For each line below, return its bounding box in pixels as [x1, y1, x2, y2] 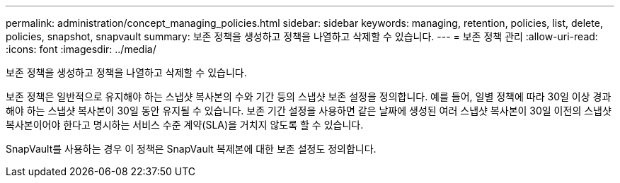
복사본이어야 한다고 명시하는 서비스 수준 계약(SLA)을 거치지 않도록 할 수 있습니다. [6, 119, 364, 131]
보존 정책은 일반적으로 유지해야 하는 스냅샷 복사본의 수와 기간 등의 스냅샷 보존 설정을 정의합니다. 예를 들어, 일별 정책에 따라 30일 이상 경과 [6, 90, 612, 102]
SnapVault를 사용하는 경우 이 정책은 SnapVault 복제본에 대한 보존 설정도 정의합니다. [6, 143, 377, 155]
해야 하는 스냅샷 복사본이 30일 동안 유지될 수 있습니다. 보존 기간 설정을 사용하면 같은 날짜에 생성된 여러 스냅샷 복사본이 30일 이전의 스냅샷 [6, 105, 612, 117]
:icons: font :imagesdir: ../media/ [6, 43, 156, 55]
